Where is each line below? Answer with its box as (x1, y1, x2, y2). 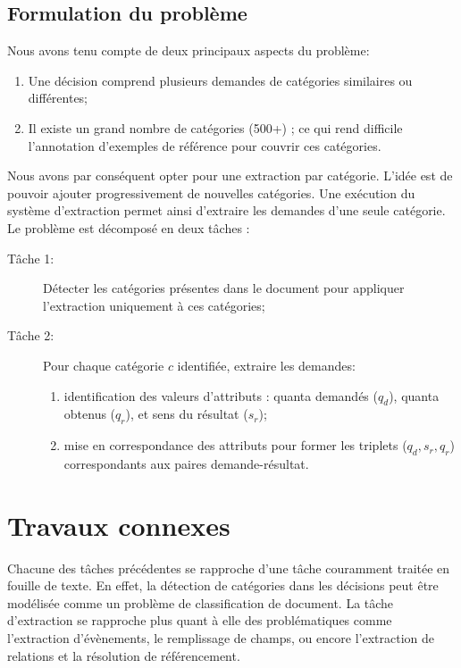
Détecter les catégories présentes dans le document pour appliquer (43, 279, 405, 297)
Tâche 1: (7, 248, 54, 267)
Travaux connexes (7, 506, 230, 543)
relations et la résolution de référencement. (7, 646, 240, 664)
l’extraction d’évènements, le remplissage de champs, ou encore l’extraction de (7, 629, 434, 647)
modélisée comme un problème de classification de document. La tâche (7, 593, 394, 612)
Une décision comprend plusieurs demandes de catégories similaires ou (28, 71, 413, 89)
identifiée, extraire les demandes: (177, 355, 356, 374)
